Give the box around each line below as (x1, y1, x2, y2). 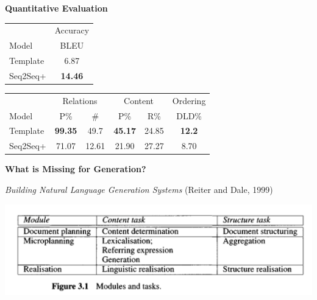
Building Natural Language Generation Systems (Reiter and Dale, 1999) (5, 183, 273, 195)
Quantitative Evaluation (5, 2, 108, 14)
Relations (62, 94, 98, 106)
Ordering (172, 94, 206, 106)
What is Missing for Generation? (5, 162, 146, 175)
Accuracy (54, 24, 90, 37)
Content (124, 94, 154, 106)
